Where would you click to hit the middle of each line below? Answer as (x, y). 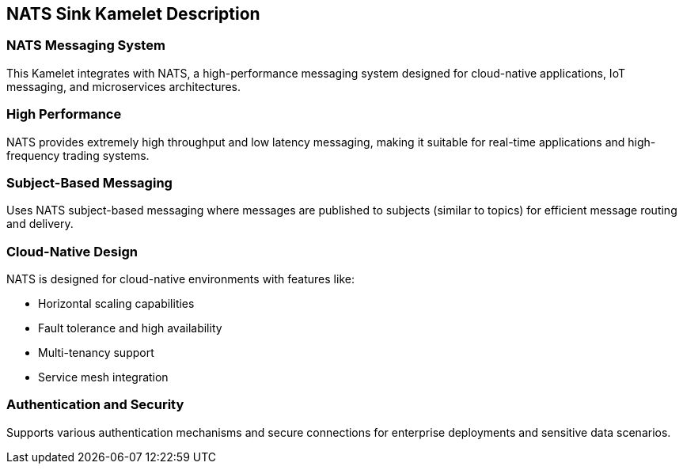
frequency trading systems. (78, 155)
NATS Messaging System (86, 45)
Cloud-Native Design (72, 251)
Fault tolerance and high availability (130, 328)
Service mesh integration (103, 377)
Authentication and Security (95, 405)
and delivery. (40, 224)
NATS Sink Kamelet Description (133, 14)
